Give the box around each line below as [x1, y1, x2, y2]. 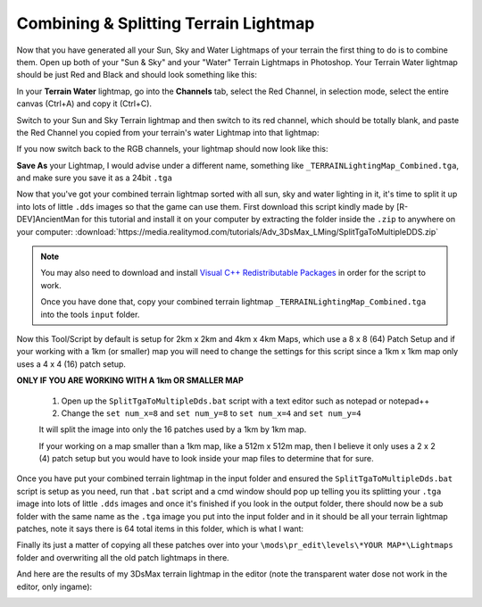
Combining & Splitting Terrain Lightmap [16, 13, 315, 33]
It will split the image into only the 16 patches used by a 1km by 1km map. [38, 424, 307, 435]
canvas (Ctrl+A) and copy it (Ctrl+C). [16, 98, 152, 109]
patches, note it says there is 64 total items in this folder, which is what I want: [16, 523, 303, 535]
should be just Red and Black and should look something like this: [16, 70, 258, 80]
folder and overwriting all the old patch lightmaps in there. [16, 552, 229, 562]
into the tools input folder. [40, 309, 140, 320]
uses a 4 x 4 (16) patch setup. [16, 358, 127, 370]
